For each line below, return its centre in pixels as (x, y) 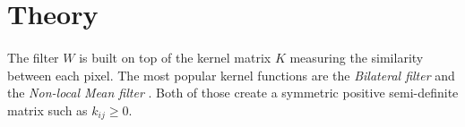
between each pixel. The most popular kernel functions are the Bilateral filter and (231, 75)
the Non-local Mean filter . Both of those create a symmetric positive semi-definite (233, 93)
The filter (33, 57)
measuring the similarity (357, 57)
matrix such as (47, 110)
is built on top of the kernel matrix (175, 57)
